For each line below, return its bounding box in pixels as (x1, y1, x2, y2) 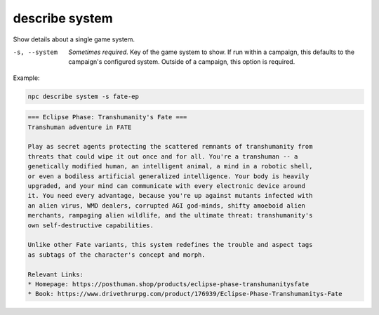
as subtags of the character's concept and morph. (27, 250, 206, 259)
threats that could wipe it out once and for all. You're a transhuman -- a (27, 152, 298, 161)
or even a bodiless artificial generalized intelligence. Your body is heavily (27, 172, 310, 180)
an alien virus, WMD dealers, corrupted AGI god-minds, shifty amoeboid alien (27, 201, 305, 210)
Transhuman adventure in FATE (27, 123, 132, 131)
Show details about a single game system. (13, 35, 135, 43)
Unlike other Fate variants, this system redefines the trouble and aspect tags (27, 241, 313, 249)
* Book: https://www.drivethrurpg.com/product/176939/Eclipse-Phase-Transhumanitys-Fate (27, 290, 343, 298)
